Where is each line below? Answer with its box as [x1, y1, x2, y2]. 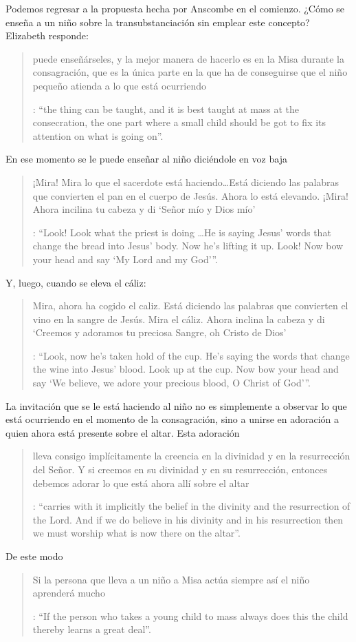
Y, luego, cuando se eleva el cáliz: [5, 275, 146, 289]
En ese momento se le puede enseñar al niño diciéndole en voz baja [5, 152, 287, 166]
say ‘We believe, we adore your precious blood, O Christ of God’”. [32, 375, 311, 390]
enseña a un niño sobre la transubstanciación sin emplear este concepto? [5, 14, 310, 29]
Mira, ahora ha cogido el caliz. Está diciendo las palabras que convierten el [32, 298, 348, 313]
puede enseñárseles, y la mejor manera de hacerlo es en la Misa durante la [32, 51, 344, 65]
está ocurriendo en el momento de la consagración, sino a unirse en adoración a [5, 412, 340, 426]
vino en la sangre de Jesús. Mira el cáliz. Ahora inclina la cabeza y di [32, 311, 325, 326]
